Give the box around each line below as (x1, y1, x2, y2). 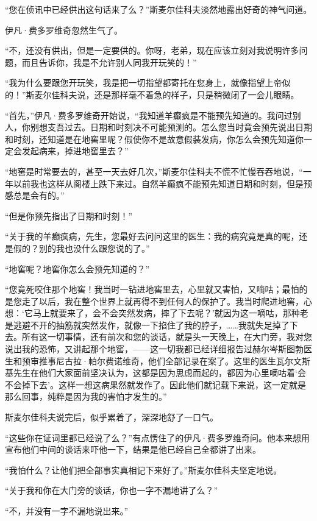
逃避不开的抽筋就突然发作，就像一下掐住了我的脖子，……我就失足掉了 (13, 318, 290, 331)
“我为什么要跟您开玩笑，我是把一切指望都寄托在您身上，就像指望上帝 (5, 76, 282, 89)
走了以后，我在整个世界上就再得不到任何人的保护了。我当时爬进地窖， (21, 294, 304, 307)
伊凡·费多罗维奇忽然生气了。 (5, 23, 123, 36)
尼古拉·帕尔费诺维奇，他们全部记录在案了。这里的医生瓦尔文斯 (55, 354, 310, 367)
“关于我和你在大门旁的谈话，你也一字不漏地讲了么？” (5, 484, 218, 497)
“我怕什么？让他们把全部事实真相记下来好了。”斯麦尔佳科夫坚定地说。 (5, 463, 282, 476)
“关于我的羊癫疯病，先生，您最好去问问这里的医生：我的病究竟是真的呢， (5, 230, 299, 243)
